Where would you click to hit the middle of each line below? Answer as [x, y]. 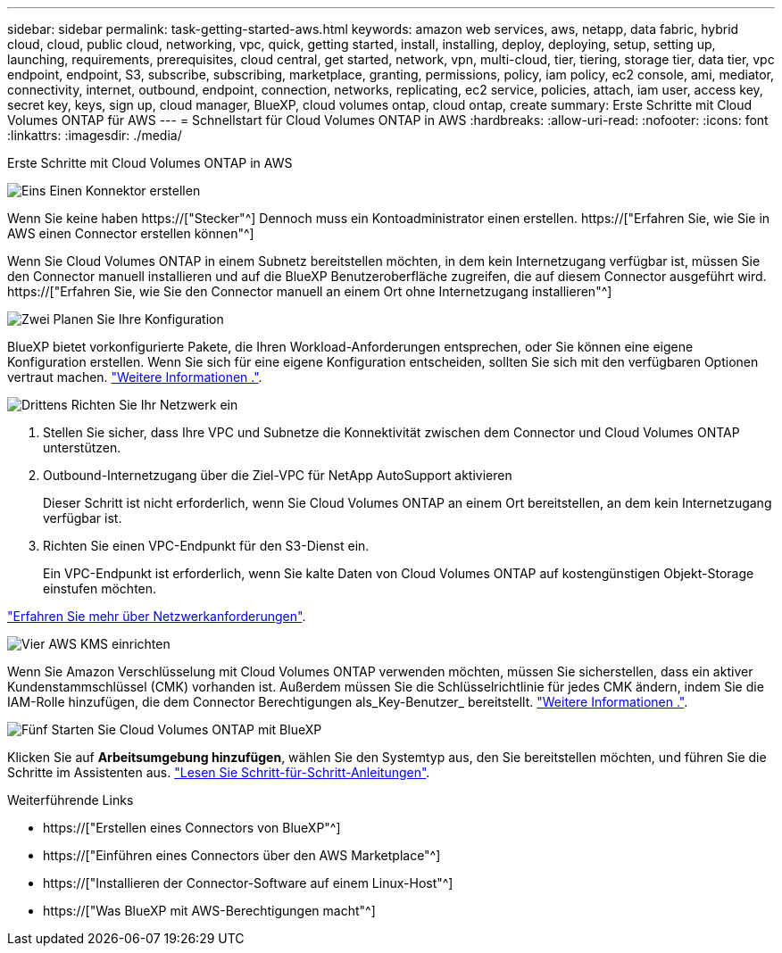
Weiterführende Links [71, 800]
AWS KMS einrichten [109, 644]
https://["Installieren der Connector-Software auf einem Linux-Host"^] [248, 883]
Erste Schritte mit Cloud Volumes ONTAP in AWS [150, 163]
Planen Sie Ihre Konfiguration [138, 319]
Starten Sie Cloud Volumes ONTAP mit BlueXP [187, 729]
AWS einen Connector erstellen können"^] [131, 233]
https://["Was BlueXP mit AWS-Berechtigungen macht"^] [209, 911]
